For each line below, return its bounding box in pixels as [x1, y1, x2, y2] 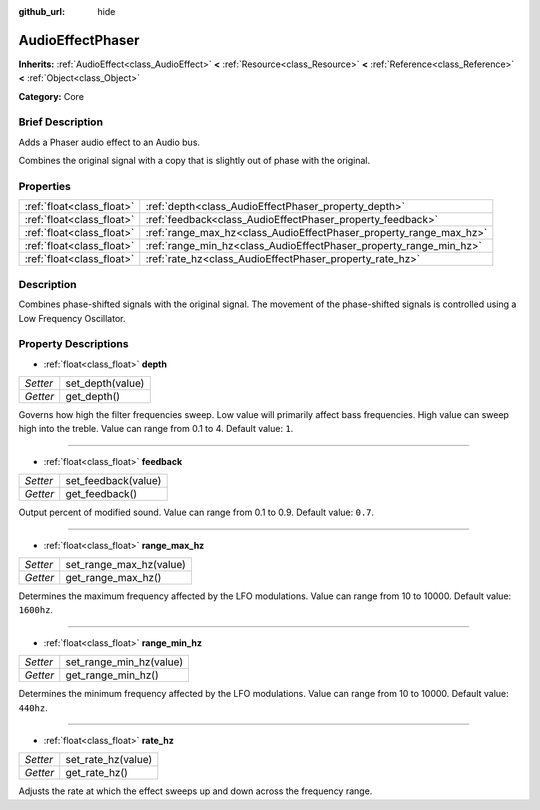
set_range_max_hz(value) [65, 557, 187, 571]
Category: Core [18, 90, 85, 102]
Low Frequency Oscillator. [18, 312, 126, 324]
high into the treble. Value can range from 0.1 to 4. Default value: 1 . [18, 423, 294, 435]
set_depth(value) [65, 376, 145, 390]
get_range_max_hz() [65, 570, 162, 584]
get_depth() [65, 390, 120, 404]
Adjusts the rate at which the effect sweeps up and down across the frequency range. [18, 785, 373, 797]
